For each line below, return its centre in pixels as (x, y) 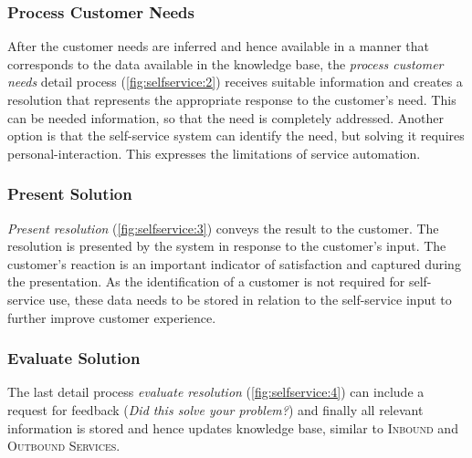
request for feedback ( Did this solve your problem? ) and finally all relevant (215, 409)
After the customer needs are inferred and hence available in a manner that (218, 46)
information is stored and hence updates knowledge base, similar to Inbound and (233, 427)
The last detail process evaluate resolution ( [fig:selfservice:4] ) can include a (216, 392)
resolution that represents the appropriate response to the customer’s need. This (232, 99)
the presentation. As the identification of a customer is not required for (206, 281)
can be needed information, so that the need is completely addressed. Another (226, 117)
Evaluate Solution (74, 358)
